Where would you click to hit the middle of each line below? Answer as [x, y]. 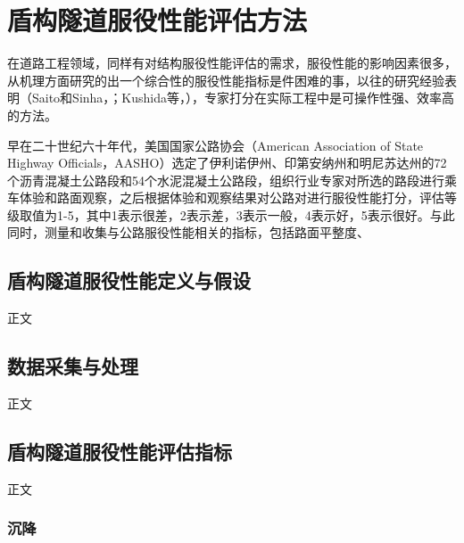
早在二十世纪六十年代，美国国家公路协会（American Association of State [215, 145]
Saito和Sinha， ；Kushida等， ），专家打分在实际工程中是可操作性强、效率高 [243, 98]
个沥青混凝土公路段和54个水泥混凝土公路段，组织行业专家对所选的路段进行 [226, 180]
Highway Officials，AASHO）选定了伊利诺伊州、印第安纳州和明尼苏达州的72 [227, 163]
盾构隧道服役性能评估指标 [120, 452]
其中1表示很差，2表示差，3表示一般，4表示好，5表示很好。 [258, 214]
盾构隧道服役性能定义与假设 [129, 280]
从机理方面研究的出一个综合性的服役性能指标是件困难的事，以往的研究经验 [226, 80]
